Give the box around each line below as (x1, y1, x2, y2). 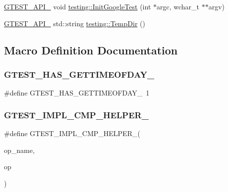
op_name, (4, 144, 35, 155)
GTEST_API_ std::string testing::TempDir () (4, 18, 145, 28)
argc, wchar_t (157, 1, 200, 11)
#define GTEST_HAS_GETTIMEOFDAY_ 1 (4, 88, 150, 98)
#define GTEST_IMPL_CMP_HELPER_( (4, 128, 140, 138)
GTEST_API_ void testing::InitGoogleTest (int (4, 1, 151, 11)
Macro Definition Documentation (4, 42, 178, 57)
